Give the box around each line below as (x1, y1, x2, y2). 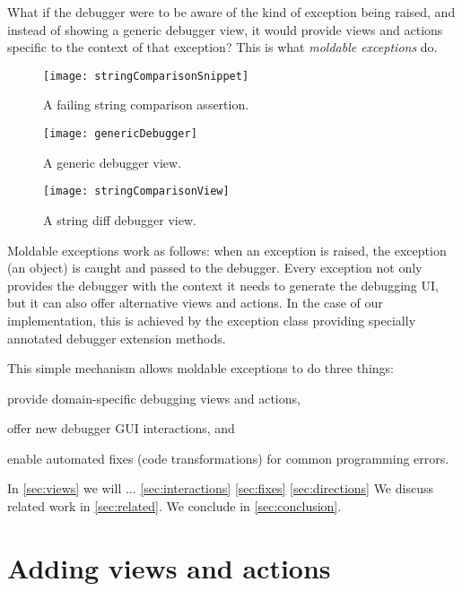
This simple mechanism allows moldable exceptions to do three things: (7, 359, 394, 378)
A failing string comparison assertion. (43, 95, 249, 114)
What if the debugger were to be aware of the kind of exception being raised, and (7, 3, 456, 21)
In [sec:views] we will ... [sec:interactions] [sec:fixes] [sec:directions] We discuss (7, 479, 433, 498)
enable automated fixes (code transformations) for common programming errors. (7, 448, 449, 467)
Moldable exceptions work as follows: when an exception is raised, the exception (7, 240, 447, 259)
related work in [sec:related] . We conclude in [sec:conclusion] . (7, 497, 342, 516)
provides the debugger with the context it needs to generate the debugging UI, (7, 275, 439, 294)
